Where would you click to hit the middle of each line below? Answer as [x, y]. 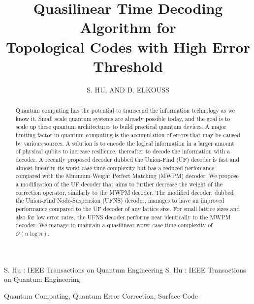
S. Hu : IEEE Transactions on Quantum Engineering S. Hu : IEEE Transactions [125, 269]
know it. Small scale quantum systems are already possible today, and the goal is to [123, 118]
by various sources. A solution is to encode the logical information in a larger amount [125, 143]
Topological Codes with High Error [128, 46]
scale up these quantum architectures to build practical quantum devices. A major [121, 127]
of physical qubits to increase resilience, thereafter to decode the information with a [123, 151]
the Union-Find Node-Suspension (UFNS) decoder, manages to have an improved [120, 200]
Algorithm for [128, 27]
